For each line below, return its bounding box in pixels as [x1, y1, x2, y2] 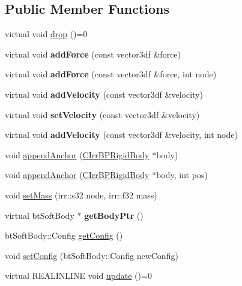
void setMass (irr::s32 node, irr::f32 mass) [5, 188, 157, 201]
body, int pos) [156, 168, 208, 181]
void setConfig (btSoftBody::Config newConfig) [5, 249, 178, 261]
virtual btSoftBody [5, 209, 74, 221]
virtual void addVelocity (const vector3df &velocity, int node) [5, 128, 238, 141]
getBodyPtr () [84, 209, 144, 221]
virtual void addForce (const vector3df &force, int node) [5, 68, 217, 80]
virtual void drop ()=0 [5, 28, 88, 40]
